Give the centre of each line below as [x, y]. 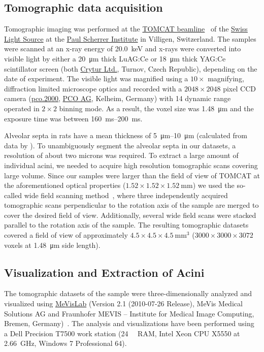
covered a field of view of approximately [66, 235]
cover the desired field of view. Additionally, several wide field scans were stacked [130, 215]
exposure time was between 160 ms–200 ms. [73, 118]
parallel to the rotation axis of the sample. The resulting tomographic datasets [126, 225]
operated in [22, 108]
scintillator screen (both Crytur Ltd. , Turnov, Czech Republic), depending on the [131, 68]
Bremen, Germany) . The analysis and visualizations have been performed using [129, 323]
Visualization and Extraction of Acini [104, 272]
